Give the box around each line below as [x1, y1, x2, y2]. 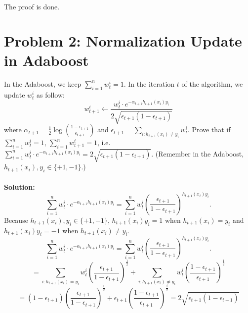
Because [4, 214, 28, 225]
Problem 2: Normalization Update [4, 30, 242, 51]
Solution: [4, 181, 35, 192]
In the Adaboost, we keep [4, 78, 82, 89]
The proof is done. [4, 1, 60, 11]
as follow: [37, 89, 65, 100]
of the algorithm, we [181, 78, 243, 89]
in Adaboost [4, 50, 89, 70]
